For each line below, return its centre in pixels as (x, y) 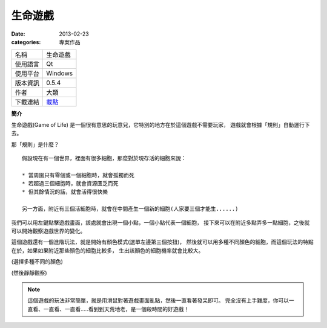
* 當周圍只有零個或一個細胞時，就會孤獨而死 (78, 175)
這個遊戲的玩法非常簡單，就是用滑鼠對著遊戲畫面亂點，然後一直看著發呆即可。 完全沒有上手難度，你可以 (158, 301)
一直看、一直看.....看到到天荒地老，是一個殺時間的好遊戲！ (116, 309)
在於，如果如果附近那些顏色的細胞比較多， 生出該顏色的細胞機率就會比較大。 (107, 250)
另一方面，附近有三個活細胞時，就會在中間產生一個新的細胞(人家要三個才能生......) (130, 209)
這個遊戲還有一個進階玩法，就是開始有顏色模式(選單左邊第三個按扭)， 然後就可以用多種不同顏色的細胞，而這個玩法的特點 (163, 242)
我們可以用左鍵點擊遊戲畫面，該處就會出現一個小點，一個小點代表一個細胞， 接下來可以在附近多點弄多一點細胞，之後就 (160, 222)
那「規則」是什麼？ (35, 144)
